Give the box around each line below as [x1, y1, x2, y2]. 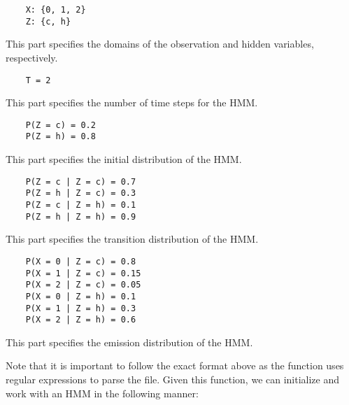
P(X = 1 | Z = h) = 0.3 [25, 303, 136, 313]
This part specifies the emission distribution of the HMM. [6, 334, 253, 349]
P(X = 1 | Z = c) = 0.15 [25, 268, 141, 278]
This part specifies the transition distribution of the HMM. [6, 232, 259, 246]
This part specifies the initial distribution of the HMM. [6, 152, 242, 166]
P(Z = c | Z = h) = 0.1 [25, 199, 136, 210]
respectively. [6, 50, 58, 64]
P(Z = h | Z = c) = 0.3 [25, 188, 136, 199]
